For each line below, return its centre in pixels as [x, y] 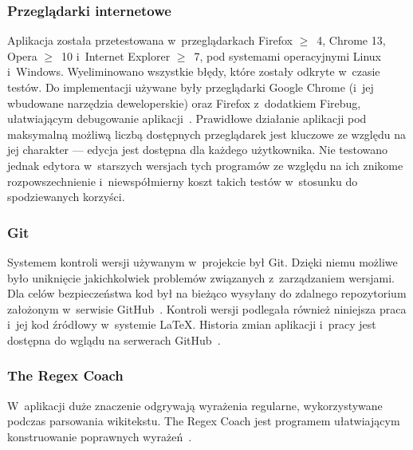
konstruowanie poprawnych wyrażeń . [100, 436]
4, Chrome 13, [351, 40]
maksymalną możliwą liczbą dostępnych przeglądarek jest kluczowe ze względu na [206, 134]
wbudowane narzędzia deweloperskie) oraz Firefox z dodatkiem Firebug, [184, 103]
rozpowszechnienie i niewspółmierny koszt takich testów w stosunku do [183, 181]
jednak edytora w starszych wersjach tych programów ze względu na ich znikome [205, 165]
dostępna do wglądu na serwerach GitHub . [114, 339]
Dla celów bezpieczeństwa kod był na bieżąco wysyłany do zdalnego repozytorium [207, 293]
